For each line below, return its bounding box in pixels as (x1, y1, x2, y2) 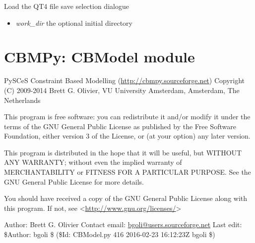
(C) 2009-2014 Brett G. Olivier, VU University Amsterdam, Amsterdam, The (4, 85, 240, 95)
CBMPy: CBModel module (4, 47, 195, 67)
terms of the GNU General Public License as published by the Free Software (4, 121, 236, 131)
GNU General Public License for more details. (4, 176, 144, 187)
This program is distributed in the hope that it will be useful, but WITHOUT (4, 147, 242, 157)
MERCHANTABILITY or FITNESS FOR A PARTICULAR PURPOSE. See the (4, 167, 251, 177)
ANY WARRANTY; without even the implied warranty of (4, 157, 182, 167)
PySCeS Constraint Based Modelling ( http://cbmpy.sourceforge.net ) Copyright (4, 75, 245, 86)
